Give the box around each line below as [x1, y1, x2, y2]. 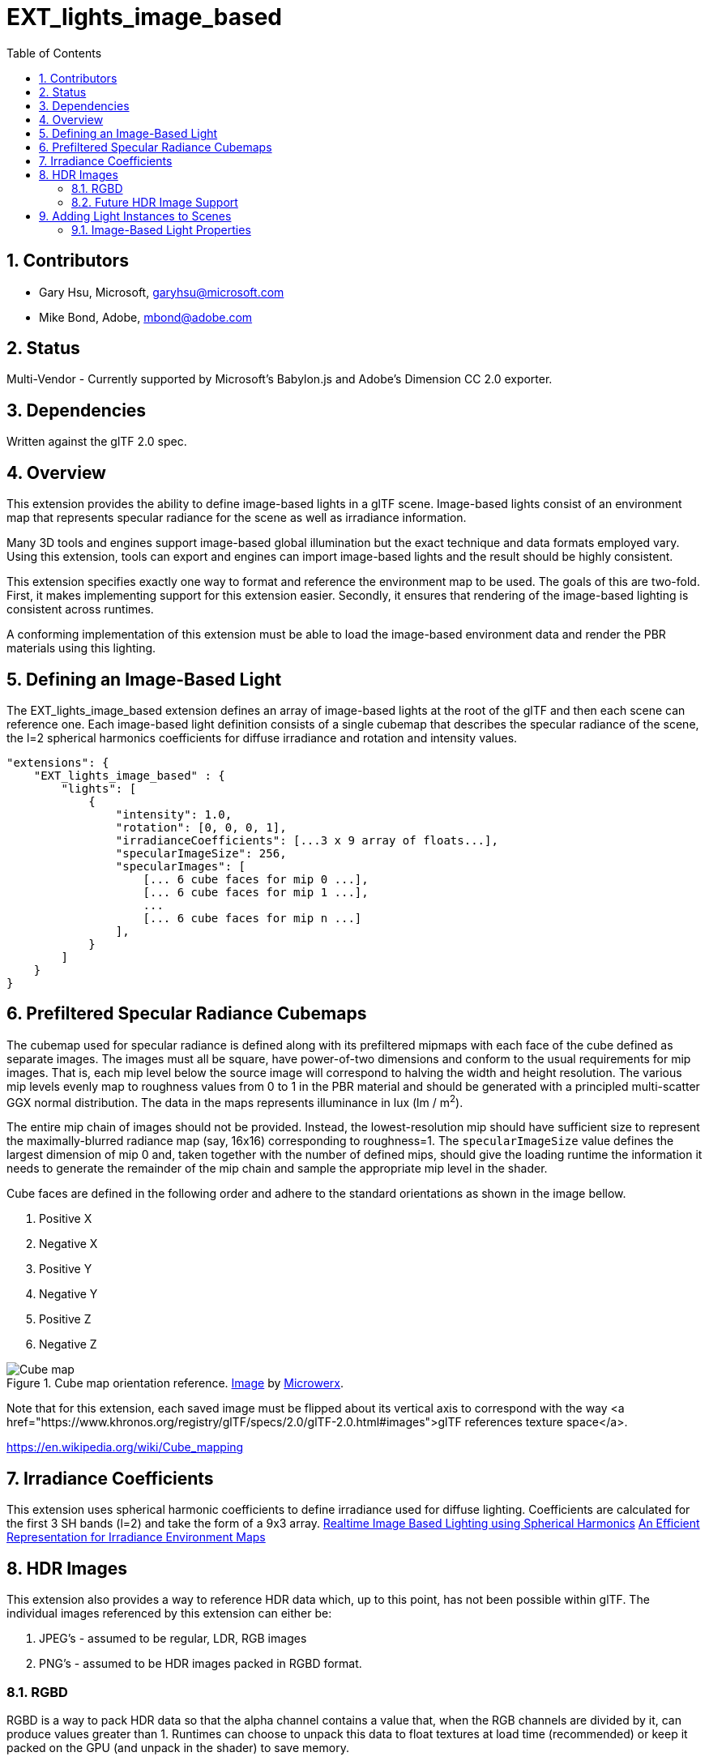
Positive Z [39, 1312, 92, 1327]
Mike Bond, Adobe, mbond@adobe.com [39, 310, 253, 324]
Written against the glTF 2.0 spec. [6, 434, 187, 449]
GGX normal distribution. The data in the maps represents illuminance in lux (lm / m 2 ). [6, 1092, 463, 1109]
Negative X [39, 1237, 98, 1251]
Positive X [39, 1212, 92, 1226]
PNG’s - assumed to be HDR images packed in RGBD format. [39, 1656, 362, 1671]
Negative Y [39, 1287, 98, 1302]
